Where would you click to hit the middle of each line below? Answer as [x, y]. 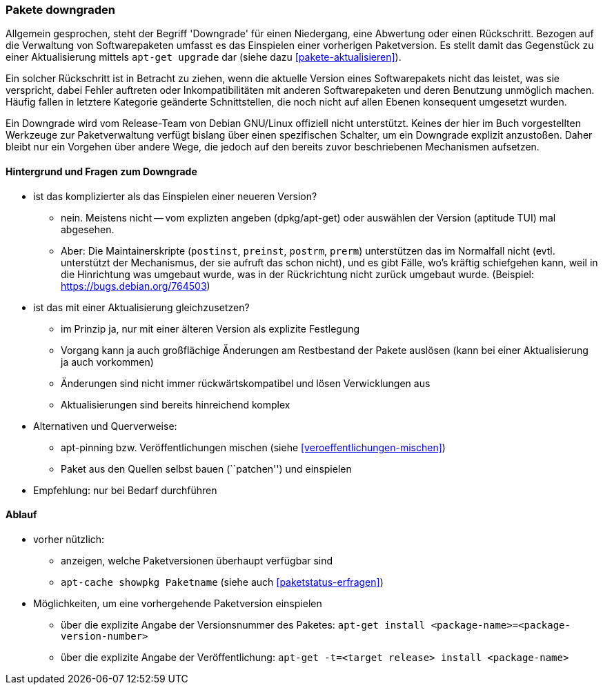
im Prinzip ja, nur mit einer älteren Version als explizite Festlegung [210, 328]
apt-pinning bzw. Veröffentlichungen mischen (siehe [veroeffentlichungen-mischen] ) [253, 447]
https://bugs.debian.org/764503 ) [136, 286]
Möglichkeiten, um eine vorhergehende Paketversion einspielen [178, 603]
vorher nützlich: [69, 539]
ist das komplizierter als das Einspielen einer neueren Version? [175, 196]
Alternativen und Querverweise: [105, 426]
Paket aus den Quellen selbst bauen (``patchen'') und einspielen [206, 469]
